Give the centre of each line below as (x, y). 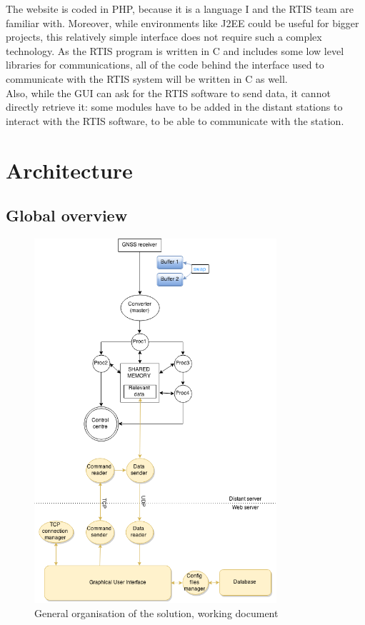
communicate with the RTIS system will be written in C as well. (147, 78)
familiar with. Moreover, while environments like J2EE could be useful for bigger (182, 22)
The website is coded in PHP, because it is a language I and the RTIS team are (180, 9)
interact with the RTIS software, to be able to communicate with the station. (175, 120)
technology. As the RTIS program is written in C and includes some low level (175, 50)
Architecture (69, 170)
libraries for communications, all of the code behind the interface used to (165, 65)
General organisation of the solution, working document (156, 612)
